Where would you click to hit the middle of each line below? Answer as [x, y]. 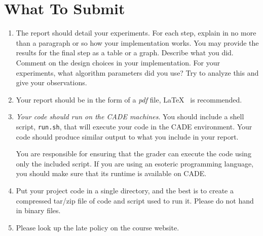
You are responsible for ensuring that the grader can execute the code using [134, 154]
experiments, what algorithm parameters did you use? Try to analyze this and [137, 72]
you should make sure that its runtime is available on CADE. [111, 173]
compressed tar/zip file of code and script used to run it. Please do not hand [135, 200]
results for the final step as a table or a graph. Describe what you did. [125, 53]
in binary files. [38, 210]
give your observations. [51, 82]
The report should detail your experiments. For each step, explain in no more [136, 33]
